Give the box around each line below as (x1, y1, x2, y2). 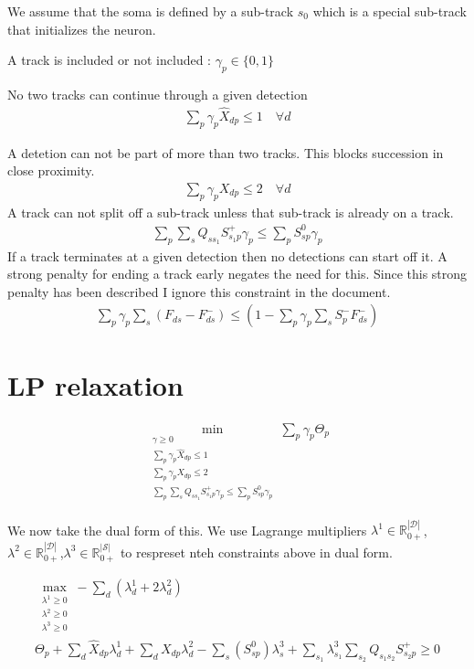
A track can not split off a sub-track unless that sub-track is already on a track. (7, 202, 454, 221)
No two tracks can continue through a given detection (7, 84, 308, 103)
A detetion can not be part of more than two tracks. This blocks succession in (7, 143, 444, 162)
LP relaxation (7, 366, 184, 403)
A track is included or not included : (7, 50, 212, 69)
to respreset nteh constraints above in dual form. (120, 542, 393, 561)
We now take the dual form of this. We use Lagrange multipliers (7, 520, 367, 539)
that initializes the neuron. (7, 19, 156, 38)
